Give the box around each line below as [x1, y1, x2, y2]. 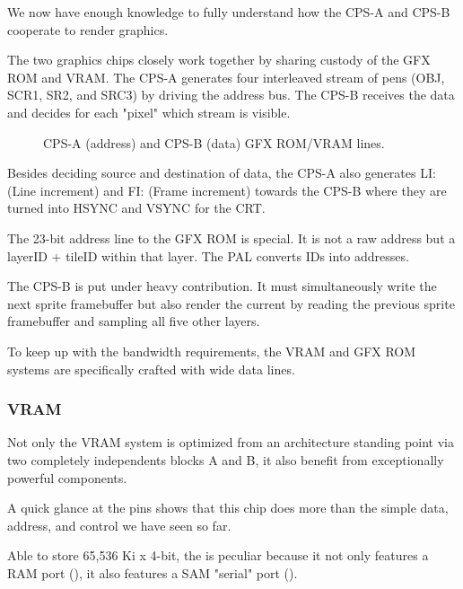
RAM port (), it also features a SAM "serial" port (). [7, 563, 298, 582]
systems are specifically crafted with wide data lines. [7, 359, 295, 378]
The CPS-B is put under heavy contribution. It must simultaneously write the [7, 277, 437, 295]
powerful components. [7, 468, 127, 487]
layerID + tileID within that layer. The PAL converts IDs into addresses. [7, 246, 409, 265]
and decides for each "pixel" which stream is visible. [7, 102, 291, 121]
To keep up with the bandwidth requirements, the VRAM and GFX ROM [7, 341, 416, 360]
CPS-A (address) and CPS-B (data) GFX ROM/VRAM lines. [43, 133, 385, 152]
